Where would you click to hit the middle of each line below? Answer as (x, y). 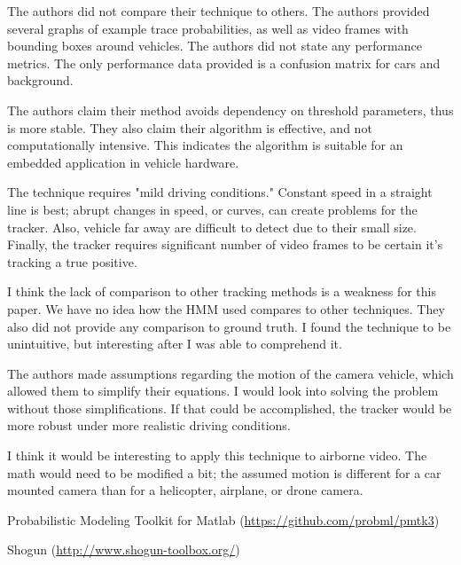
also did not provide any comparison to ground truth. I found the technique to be (229, 326)
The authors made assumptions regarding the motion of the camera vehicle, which (230, 373)
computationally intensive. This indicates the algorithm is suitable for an (205, 145)
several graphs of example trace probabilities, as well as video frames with (208, 28)
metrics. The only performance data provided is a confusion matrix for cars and (224, 63)
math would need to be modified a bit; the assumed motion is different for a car (224, 472)
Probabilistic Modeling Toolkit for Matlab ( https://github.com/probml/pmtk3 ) (223, 519)
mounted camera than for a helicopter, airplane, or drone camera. (185, 490)
